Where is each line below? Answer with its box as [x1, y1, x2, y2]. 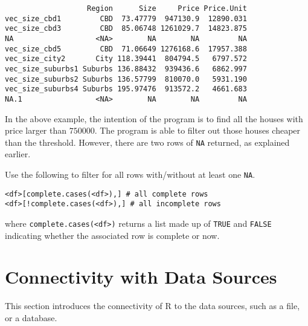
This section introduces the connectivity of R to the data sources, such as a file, [5, 299, 300, 312]
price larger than [5, 124, 67, 137]
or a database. [5, 311, 57, 324]
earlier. [5, 148, 31, 160]
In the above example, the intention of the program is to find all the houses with [5, 112, 303, 125]
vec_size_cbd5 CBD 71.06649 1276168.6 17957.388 [5, 44, 247, 53]
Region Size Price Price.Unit [87, 4, 247, 13]
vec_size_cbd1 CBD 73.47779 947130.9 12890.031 [5, 14, 247, 23]
